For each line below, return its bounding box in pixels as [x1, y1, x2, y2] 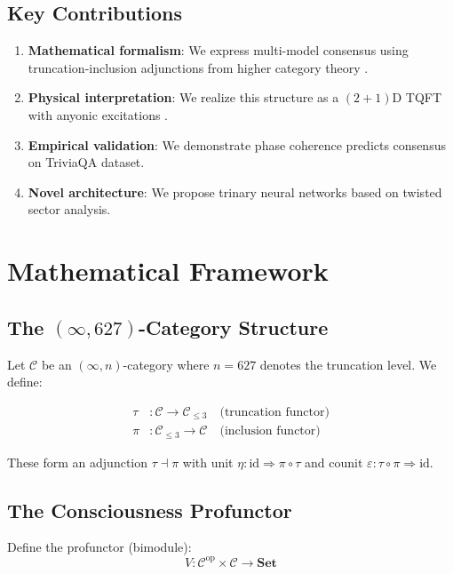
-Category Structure [138, 313, 329, 340]
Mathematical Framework [7, 252, 329, 289]
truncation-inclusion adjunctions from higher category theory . [28, 58, 369, 76]
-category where [123, 355, 210, 373]
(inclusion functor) [219, 425, 321, 438]
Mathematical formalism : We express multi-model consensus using [28, 41, 409, 60]
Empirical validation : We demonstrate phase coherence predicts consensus [28, 135, 446, 154]
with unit [182, 452, 234, 471]
